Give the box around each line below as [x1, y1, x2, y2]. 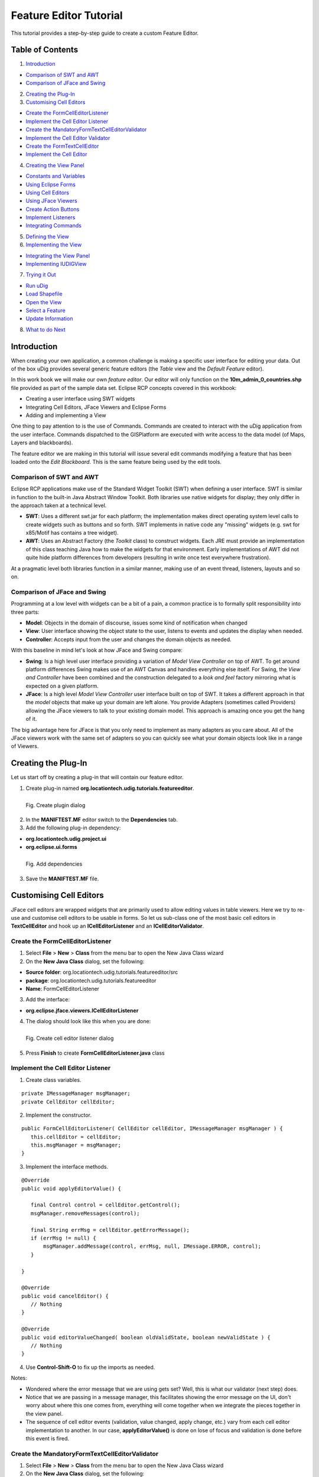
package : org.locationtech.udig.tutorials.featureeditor [25, 977, 157, 984]
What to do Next [25, 326, 66, 333]
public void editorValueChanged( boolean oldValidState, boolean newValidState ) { [21, 1334, 271, 1341]
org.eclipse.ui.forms [25, 844, 77, 851]
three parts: [11, 609, 40, 616]
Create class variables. [25, 1076, 82, 1084]
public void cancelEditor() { [21, 1293, 109, 1299]
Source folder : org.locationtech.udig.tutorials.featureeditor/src [25, 969, 178, 976]
